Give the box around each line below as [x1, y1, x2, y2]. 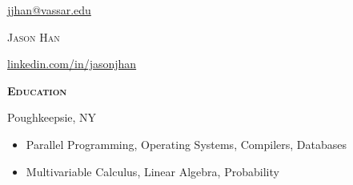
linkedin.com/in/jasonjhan [7, 55, 137, 72]
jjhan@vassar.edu [7, 2, 91, 18]
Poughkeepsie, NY [7, 109, 97, 126]
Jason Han [7, 28, 60, 45]
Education [7, 82, 67, 99]
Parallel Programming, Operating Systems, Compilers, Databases [26, 135, 347, 152]
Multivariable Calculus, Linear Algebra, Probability [26, 163, 279, 179]
